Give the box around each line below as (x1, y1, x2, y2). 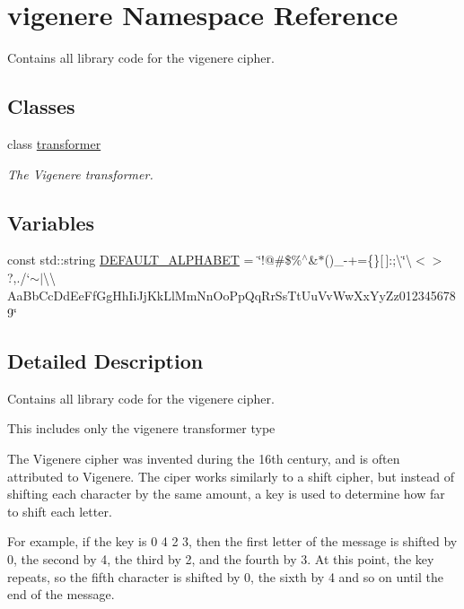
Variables (7, 208, 95, 236)
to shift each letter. (7, 501, 112, 520)
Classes (7, 92, 75, 120)
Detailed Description (7, 347, 204, 375)
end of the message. (7, 585, 115, 604)
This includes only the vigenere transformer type (7, 419, 276, 438)
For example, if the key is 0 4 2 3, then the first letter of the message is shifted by (7, 532, 458, 551)
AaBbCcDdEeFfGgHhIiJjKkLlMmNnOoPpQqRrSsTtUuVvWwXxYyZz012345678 (7, 285, 456, 304)
